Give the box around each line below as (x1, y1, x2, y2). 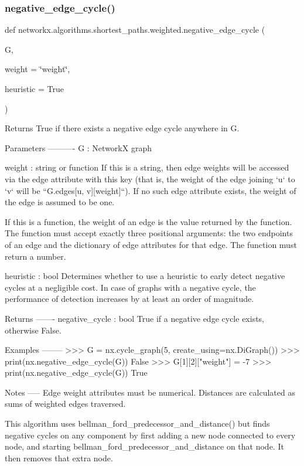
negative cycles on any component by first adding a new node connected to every (5, 428, 296, 441)
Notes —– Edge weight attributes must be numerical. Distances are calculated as (5, 386, 295, 398)
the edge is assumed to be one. (5, 196, 115, 208)
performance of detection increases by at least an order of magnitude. (5, 292, 254, 305)
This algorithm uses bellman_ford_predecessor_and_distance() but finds (5, 417, 270, 430)
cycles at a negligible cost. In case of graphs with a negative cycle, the (5, 281, 256, 293)
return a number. (5, 250, 66, 262)
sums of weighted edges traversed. (5, 397, 126, 410)
